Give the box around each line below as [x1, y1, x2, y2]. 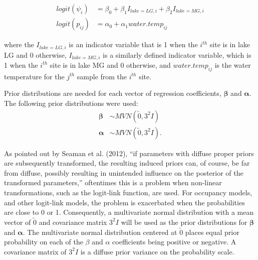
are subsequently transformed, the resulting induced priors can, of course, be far [4, 158, 250, 168]
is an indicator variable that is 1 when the [69, 39, 198, 50]
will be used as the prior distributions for [121, 216, 247, 227]
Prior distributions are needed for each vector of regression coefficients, [4, 88, 221, 98]
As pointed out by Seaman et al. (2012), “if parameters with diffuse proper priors [4, 148, 254, 158]
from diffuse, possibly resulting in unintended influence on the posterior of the [4, 167, 243, 178]
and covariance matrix [39, 216, 107, 227]
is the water [214, 59, 251, 70]
